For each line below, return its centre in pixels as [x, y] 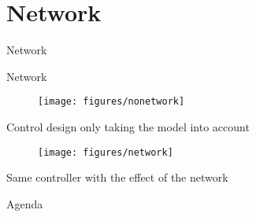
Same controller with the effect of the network [117, 177]
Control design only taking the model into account [128, 126]
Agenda [25, 203]
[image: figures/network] [106, 152]
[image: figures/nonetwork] [111, 102]
